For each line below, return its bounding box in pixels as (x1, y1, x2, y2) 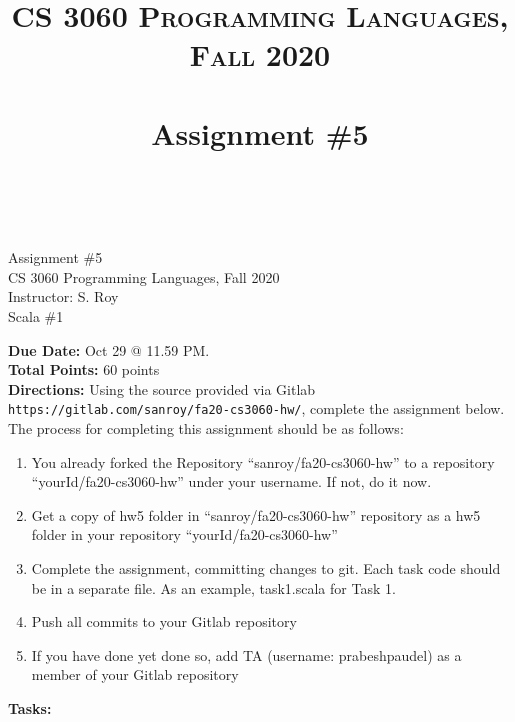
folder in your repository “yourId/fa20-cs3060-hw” (31, 524, 338, 545)
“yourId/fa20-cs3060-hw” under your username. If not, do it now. (31, 471, 432, 492)
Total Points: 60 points (8, 359, 160, 380)
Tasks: (8, 697, 52, 718)
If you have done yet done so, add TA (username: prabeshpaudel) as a (31, 644, 462, 665)
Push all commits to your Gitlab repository (31, 611, 297, 632)
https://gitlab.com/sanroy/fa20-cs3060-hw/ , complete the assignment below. (8, 398, 505, 419)
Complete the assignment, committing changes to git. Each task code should (31, 557, 501, 578)
